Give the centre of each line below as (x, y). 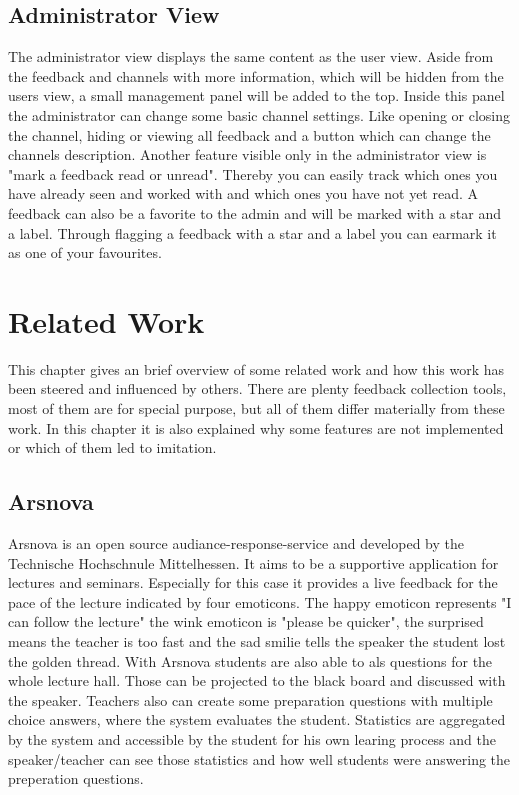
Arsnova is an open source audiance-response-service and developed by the (236, 543)
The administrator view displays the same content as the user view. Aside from (251, 56)
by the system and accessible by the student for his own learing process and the (252, 738)
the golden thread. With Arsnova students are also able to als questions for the (250, 660)
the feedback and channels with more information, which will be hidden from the (256, 75)
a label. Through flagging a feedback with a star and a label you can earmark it (252, 232)
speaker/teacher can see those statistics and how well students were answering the (259, 758)
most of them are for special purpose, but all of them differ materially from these (256, 408)
